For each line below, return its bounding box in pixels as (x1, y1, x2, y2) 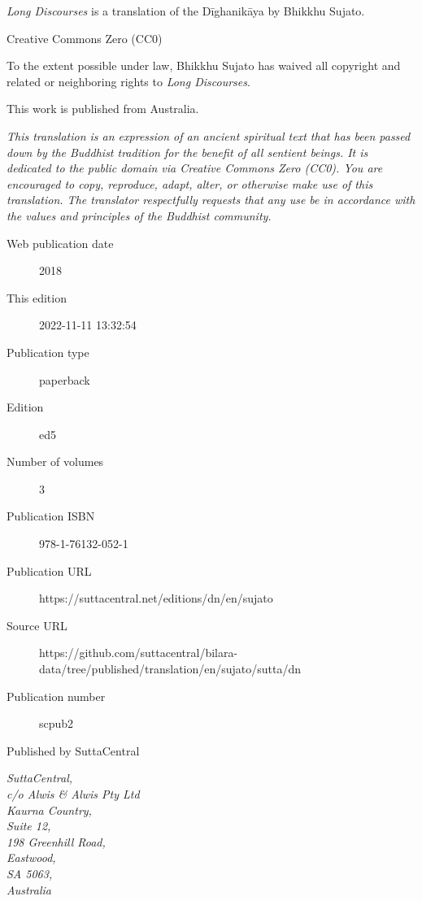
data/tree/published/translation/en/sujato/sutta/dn (39, 660, 302, 677)
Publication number (7, 687, 106, 704)
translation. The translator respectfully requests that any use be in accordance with (7, 191, 415, 208)
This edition (7, 289, 67, 306)
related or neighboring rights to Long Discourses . (7, 72, 250, 89)
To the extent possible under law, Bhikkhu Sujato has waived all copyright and (7, 57, 401, 74)
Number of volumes (7, 453, 104, 470)
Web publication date (7, 234, 114, 251)
